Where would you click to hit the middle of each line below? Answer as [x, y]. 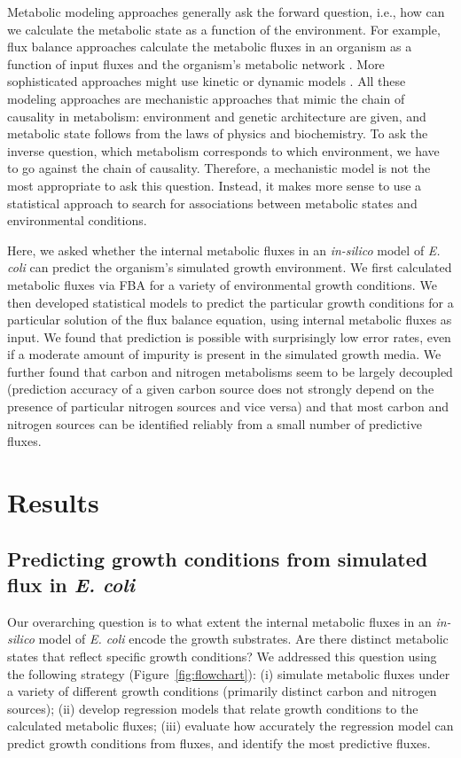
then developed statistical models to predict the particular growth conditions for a [230, 302]
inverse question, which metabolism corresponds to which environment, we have [223, 150]
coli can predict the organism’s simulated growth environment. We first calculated [230, 267]
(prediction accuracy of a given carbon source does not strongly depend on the [221, 389]
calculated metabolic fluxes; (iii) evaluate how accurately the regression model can [230, 726]
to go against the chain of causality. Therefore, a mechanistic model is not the [219, 168]
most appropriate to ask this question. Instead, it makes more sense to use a [215, 185]
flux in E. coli [71, 584]
